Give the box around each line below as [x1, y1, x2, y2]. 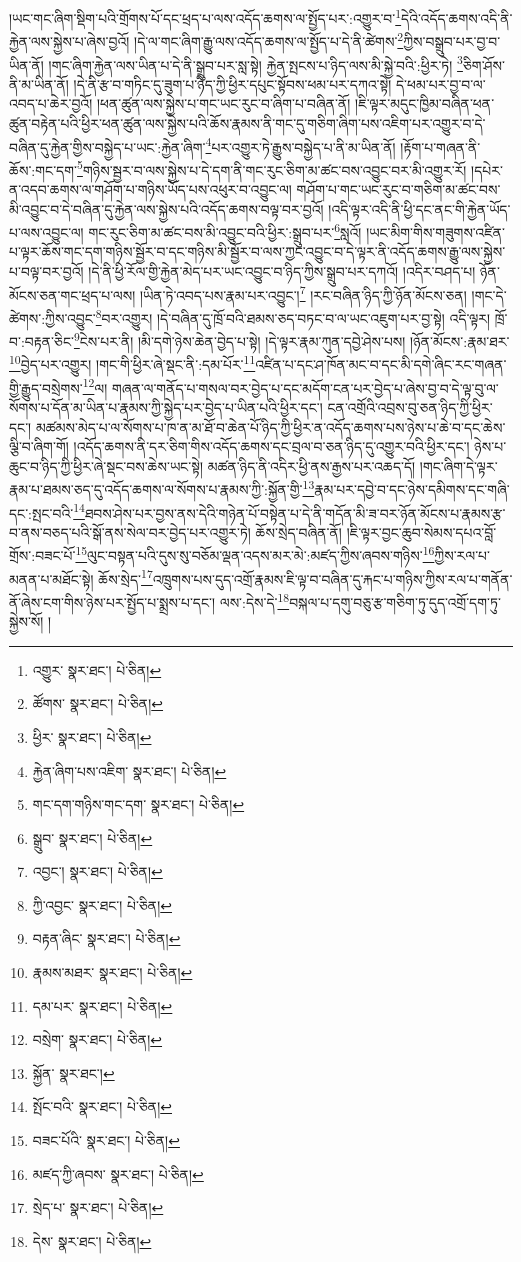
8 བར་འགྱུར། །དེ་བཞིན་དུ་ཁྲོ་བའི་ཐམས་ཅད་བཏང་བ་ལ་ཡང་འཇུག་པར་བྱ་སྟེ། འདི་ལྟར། [95, 304, 491, 328]
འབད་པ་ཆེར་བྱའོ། [9, 93, 93, 114]
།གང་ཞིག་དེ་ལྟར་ [419, 455, 498, 476]
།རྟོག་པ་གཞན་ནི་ [400, 136, 481, 157]
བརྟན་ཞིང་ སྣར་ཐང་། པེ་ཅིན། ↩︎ [32, 928, 181, 949]
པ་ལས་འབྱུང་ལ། [9, 221, 84, 242]
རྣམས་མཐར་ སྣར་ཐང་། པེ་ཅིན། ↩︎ [32, 962, 193, 983]
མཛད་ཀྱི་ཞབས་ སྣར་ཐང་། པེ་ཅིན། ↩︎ [32, 1163, 204, 1184]
